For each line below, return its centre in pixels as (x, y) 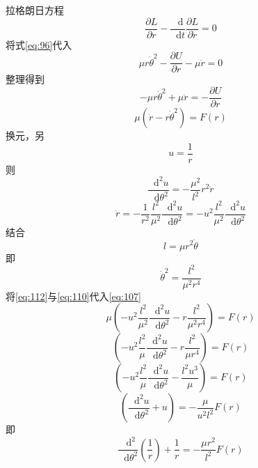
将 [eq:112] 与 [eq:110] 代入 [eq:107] (73, 296)
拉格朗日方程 (35, 10)
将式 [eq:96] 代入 (39, 44)
